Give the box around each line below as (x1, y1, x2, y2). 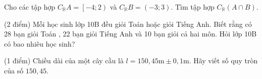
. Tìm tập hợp (170, 2, 214, 12)
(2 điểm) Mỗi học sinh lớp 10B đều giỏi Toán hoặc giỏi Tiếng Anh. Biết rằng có (4, 18, 252, 29)
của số (4, 65, 24, 75)
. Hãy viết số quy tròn (189, 55, 258, 66)
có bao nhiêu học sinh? (4, 38, 75, 49)
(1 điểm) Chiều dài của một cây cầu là (4, 55, 124, 66)
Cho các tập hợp (4, 2, 56, 12)
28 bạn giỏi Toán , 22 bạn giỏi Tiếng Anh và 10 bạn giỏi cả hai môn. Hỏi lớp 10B (4, 28, 257, 39)
